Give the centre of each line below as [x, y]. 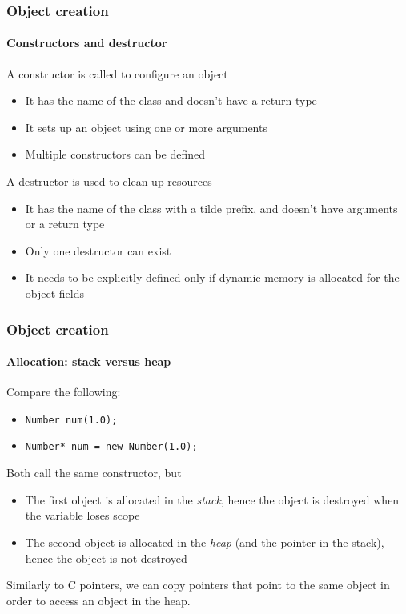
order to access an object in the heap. [98, 600]
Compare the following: [64, 392]
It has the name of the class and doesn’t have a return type [171, 100]
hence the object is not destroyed [106, 558]
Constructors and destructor [87, 43]
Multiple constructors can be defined [115, 154]
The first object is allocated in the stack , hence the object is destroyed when [212, 499]
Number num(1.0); [71, 420]
